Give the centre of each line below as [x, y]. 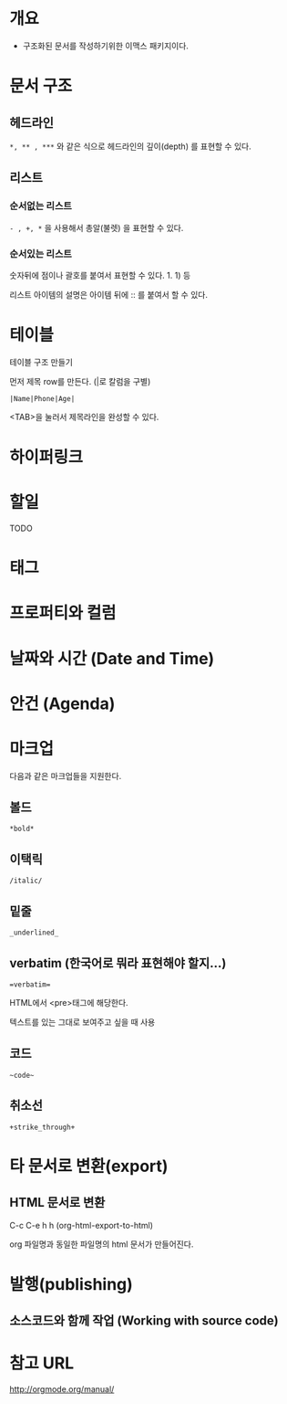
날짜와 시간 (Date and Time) [112, 658]
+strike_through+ [42, 1127]
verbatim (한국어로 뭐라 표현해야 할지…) [118, 963]
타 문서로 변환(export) [89, 1166]
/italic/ [26, 881]
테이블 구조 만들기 [41, 362]
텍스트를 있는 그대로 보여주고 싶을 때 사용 [82, 1022]
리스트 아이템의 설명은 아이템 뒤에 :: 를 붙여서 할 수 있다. [108, 294]
